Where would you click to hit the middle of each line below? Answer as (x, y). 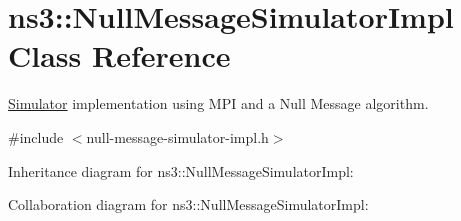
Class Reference (119, 55)
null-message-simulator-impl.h (177, 136)
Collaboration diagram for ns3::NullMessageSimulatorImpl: (188, 204)
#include (36, 136)
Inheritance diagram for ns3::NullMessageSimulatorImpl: (181, 170)
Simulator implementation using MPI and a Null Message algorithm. (218, 103)
